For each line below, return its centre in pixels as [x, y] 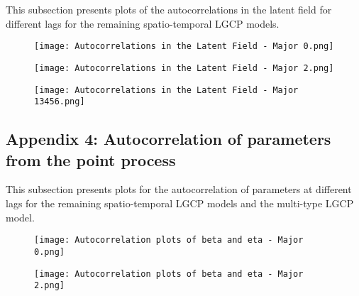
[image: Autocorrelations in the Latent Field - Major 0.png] [184, 46]
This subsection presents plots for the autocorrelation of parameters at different [179, 189]
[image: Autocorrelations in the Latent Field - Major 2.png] [184, 68]
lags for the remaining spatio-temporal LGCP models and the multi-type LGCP [180, 203]
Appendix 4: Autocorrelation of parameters [169, 139]
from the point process [91, 159]
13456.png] [60, 102]
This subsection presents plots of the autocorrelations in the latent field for [169, 9]
